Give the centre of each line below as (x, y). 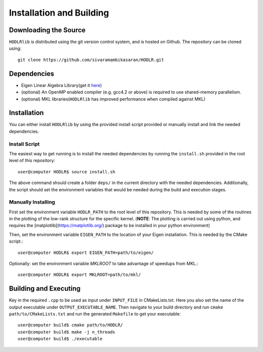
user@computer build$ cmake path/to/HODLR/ (70, 325)
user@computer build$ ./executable (60, 339)
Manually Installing (32, 202)
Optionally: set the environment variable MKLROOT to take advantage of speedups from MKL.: (104, 264)
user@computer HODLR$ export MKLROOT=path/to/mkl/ (79, 275)
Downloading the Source (47, 30)
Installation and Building (59, 13)
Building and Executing (45, 289)
